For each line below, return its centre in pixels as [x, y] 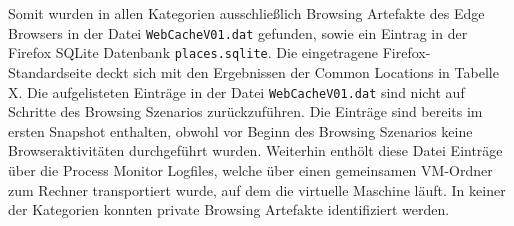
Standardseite [50, 71]
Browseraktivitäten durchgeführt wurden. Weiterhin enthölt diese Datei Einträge [255, 150]
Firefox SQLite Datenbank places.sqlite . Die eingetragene [193, 52]
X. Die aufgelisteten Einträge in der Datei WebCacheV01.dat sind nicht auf [236, 91]
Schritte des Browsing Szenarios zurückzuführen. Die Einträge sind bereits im [245, 111]
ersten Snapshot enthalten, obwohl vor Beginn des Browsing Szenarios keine [240, 130]
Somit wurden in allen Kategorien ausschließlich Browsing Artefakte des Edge [246, 13]
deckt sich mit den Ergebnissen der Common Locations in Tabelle [297, 71]
